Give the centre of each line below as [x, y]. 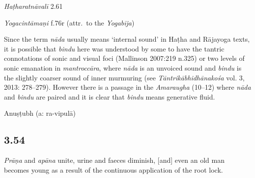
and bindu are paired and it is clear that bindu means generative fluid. [110, 96]
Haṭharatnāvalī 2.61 [33, 6]
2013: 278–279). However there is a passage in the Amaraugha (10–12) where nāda [127, 87]
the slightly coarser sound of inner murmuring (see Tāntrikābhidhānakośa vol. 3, [124, 77]
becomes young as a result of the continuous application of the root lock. [113, 169]
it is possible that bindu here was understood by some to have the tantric [114, 48]
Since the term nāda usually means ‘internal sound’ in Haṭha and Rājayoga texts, [127, 39]
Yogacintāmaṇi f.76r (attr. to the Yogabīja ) [69, 22]
